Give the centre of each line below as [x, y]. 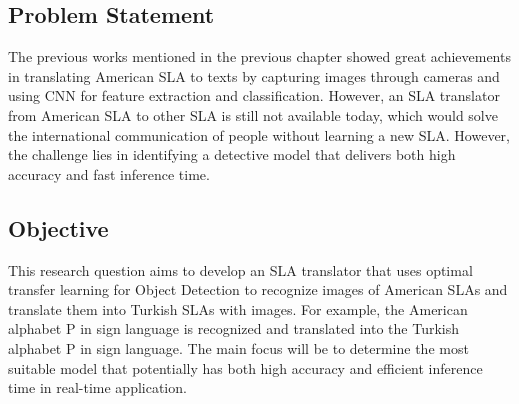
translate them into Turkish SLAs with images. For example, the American [238, 308]
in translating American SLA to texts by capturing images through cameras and [254, 75]
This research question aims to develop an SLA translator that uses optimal [240, 269]
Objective [58, 227]
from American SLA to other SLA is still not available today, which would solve [253, 114]
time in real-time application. [97, 387]
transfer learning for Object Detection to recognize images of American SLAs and [258, 289]
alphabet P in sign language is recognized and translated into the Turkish [233, 328]
